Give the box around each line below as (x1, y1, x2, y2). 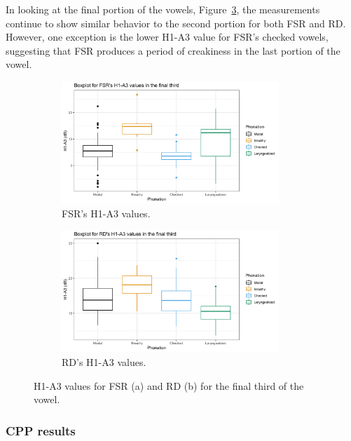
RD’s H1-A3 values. (62, 355, 146, 369)
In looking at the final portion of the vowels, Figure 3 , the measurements (6, 2, 320, 16)
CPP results (6, 421, 76, 439)
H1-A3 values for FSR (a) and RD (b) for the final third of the (34, 378, 304, 393)
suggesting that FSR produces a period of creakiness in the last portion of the (6, 43, 340, 57)
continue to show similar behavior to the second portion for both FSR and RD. (6, 15, 346, 30)
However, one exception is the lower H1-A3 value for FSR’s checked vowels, (6, 29, 329, 44)
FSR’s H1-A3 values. (62, 205, 151, 220)
